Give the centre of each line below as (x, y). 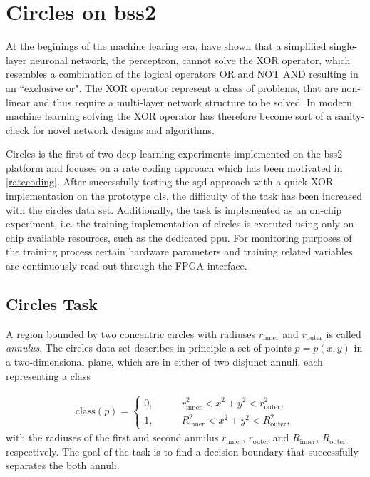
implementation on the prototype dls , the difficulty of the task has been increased (184, 196)
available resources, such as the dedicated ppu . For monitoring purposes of (189, 237)
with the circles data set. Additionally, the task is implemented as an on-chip (174, 209)
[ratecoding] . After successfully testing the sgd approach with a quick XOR (170, 181)
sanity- (350, 116)
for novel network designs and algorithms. (123, 129)
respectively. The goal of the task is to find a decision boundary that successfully (182, 451)
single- (344, 46)
